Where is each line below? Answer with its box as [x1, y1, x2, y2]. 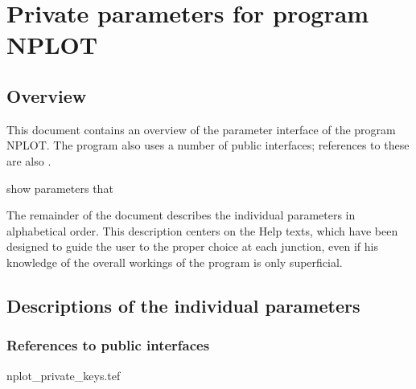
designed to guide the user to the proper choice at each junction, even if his [6, 238, 378, 255]
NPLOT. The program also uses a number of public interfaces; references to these [6, 137, 410, 154]
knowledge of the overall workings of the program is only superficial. [6, 253, 343, 270]
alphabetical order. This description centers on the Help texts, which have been [6, 222, 398, 239]
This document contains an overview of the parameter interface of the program [6, 121, 396, 137]
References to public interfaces [6, 335, 210, 355]
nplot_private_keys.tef [6, 366, 121, 383]
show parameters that [6, 179, 113, 196]
